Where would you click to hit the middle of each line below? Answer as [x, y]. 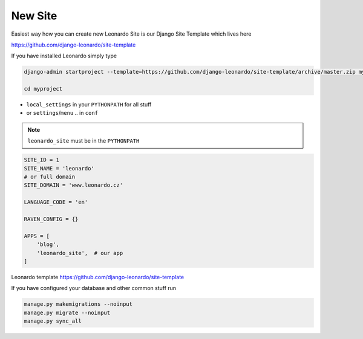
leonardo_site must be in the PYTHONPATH [83, 141]
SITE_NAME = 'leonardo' [59, 168]
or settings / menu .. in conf [62, 113]
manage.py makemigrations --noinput [78, 304]
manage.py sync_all [53, 321]
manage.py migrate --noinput [67, 312]
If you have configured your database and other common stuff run [94, 288]
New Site [34, 16]
